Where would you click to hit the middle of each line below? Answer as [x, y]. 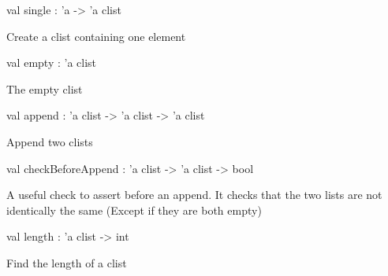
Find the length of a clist [67, 262]
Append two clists [50, 141]
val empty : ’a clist [52, 63]
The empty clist [45, 88]
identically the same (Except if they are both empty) [134, 210]
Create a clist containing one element [96, 36]
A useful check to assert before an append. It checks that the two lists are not [194, 195]
